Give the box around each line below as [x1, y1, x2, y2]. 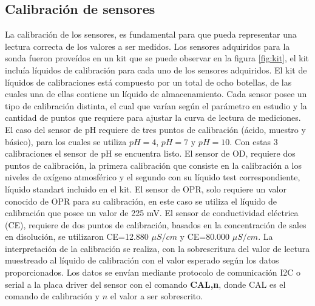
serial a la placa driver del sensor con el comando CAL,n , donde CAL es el [5, 277, 286, 290]
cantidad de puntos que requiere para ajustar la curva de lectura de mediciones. [5, 111, 301, 124]
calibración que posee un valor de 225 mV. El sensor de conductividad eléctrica [5, 206, 299, 219]
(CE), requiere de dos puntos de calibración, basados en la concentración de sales [5, 218, 307, 231]
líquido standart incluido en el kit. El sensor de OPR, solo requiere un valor [5, 182, 286, 195]
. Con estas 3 [229, 135, 278, 148]
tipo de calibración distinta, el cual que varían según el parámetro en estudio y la [5, 99, 307, 112]
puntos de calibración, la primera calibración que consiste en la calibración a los [5, 158, 302, 171]
